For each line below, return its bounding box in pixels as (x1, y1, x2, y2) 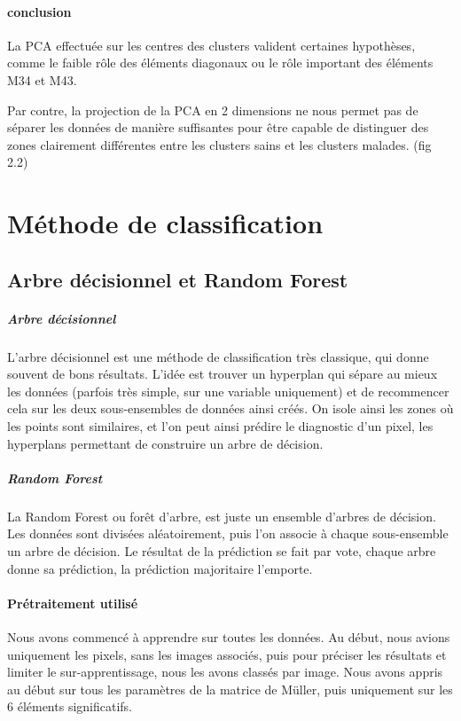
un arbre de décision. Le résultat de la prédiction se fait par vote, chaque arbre (7, 541, 436, 560)
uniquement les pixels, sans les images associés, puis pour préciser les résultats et (7, 645, 447, 663)
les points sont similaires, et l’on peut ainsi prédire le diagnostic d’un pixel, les (7, 417, 434, 435)
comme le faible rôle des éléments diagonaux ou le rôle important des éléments (7, 53, 434, 72)
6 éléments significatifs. (7, 697, 132, 716)
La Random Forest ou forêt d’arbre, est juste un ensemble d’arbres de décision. (7, 506, 436, 525)
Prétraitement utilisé (7, 593, 138, 612)
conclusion (7, 2, 72, 20)
